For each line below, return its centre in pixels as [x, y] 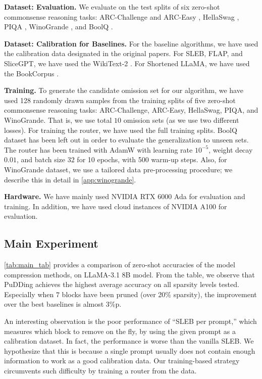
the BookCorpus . [32, 73]
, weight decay [231, 149]
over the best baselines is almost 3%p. [63, 304]
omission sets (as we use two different [181, 120]
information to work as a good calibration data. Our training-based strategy [122, 361]
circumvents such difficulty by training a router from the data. [100, 371]
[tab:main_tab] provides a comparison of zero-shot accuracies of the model [120, 265]
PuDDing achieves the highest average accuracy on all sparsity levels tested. [122, 284]
